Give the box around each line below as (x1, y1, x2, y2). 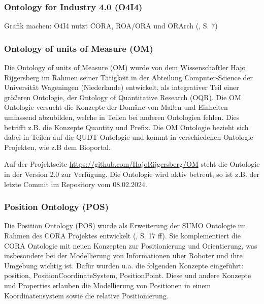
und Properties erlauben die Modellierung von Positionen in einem (4, 280, 211, 290)
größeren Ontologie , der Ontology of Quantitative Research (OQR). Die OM (4, 92, 241, 102)
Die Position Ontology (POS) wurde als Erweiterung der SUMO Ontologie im (4, 220, 246, 231)
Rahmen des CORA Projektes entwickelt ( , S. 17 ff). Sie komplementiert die (4, 230, 241, 240)
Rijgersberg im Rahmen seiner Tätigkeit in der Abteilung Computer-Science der (4, 72, 253, 82)
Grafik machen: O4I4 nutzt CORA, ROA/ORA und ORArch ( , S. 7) (4, 20, 218, 31)
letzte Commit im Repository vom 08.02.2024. (4, 178, 147, 189)
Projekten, (4, 141, 37, 152)
